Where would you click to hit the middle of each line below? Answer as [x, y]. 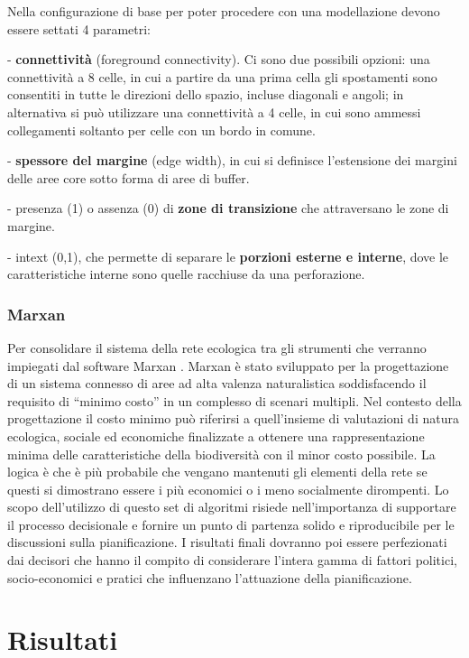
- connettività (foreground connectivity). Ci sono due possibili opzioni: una [219, 59]
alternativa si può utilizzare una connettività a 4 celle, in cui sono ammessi [214, 111]
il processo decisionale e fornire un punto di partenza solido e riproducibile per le [231, 524]
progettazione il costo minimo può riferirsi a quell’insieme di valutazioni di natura [233, 418]
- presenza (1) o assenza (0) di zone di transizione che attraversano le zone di [228, 208]
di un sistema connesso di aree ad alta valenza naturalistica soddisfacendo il [217, 383]
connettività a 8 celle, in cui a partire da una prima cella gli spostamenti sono [222, 76]
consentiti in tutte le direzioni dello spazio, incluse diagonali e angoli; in [206, 94]
